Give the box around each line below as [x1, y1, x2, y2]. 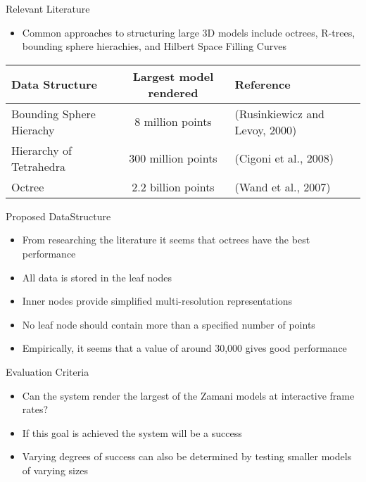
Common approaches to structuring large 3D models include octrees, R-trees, [22, 25, 355, 39]
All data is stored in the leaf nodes [22, 269, 172, 284]
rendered [148, 84, 198, 101]
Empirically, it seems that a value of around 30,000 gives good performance [22, 341, 347, 355]
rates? [22, 402, 49, 417]
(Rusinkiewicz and [234, 105, 324, 122]
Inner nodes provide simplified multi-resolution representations [22, 293, 293, 308]
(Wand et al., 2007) [234, 178, 331, 195]
